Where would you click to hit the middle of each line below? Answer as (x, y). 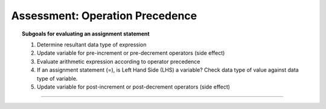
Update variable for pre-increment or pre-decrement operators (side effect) (131, 53)
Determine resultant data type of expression (92, 45)
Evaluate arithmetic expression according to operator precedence (119, 61)
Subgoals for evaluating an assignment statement (86, 34)
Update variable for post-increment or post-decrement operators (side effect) (134, 87)
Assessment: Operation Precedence (104, 16)
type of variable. (57, 78)
